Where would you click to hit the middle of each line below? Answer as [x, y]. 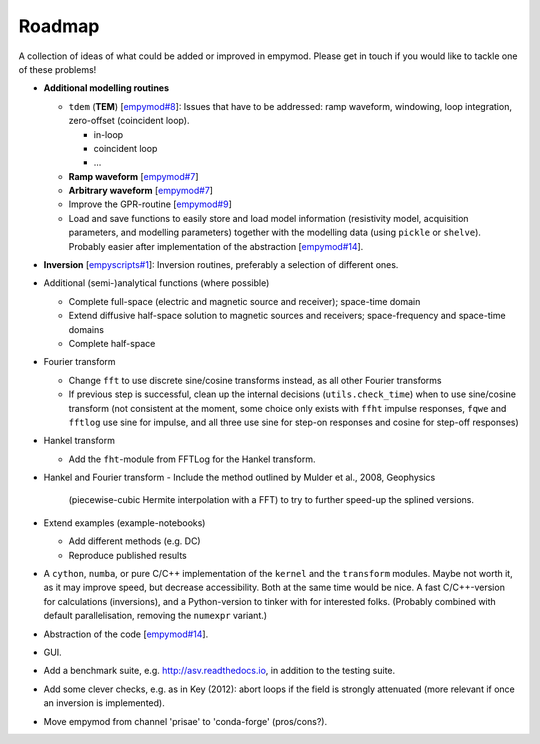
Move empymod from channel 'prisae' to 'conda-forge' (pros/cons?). [185, 721]
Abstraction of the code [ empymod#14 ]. [126, 634]
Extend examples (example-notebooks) [124, 522]
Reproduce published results [127, 555]
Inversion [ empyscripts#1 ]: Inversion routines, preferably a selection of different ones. [221, 265]
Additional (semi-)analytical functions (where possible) [156, 283]
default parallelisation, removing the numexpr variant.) [155, 616]
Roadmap [59, 26]
